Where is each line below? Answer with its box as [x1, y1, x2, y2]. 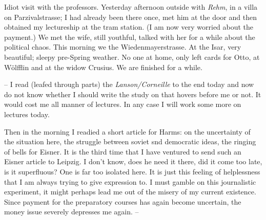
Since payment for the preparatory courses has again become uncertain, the [4, 196, 241, 207]
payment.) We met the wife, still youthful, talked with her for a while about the [4, 31, 255, 42]
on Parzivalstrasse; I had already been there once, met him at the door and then [4, 11, 257, 22]
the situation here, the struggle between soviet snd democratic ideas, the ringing [4, 136, 256, 147]
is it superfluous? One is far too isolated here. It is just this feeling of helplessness [4, 166, 260, 177]
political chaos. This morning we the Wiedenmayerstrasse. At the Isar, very [4, 41, 241, 52]
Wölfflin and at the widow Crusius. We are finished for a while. [4, 61, 202, 72]
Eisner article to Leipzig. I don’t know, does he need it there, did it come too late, [4, 156, 262, 167]
